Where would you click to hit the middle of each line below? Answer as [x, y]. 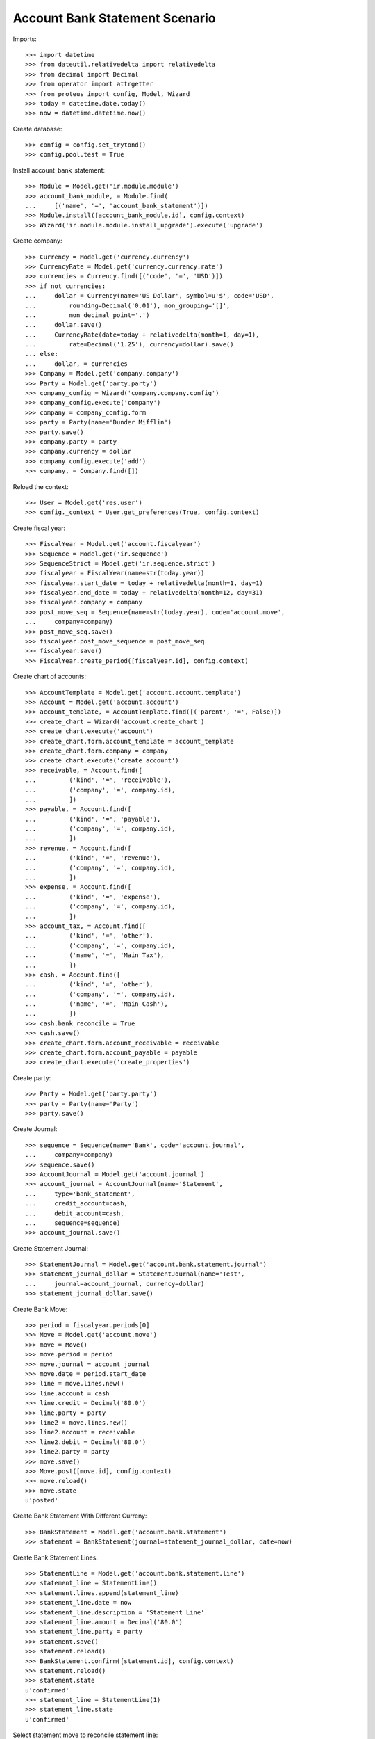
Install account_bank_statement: [59, 170]
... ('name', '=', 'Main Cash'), [97, 1004]
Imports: [25, 39]
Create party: [32, 1077]
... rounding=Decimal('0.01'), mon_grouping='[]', [128, 305]
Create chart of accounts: [50, 676]
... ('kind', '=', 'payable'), [93, 819]
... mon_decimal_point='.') [87, 315]
